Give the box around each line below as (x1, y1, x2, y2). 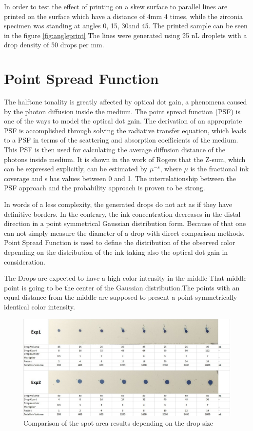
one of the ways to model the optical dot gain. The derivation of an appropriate (4, 116, 242, 126)
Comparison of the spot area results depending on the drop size (23, 417, 214, 428)
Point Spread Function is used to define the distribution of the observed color (4, 237, 235, 247)
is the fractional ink (190, 164, 249, 174)
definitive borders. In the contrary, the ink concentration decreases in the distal (4, 208, 241, 219)
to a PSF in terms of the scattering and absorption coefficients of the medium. (4, 135, 238, 145)
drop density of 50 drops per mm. (4, 40, 104, 50)
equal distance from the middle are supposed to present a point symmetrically (4, 292, 237, 302)
